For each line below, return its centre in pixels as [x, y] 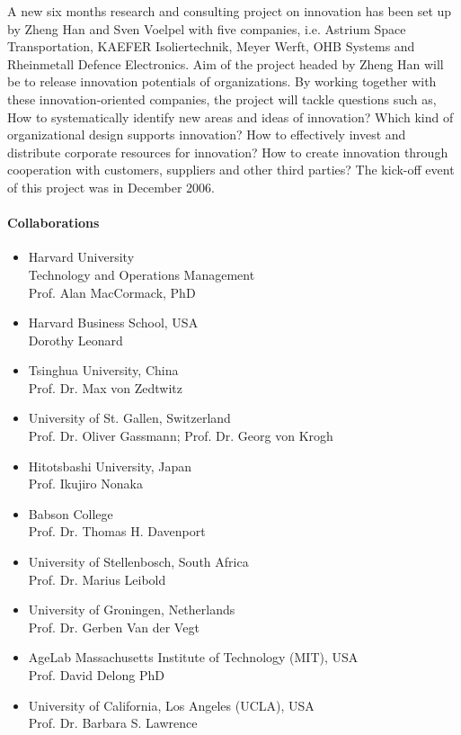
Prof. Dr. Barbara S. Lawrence [113, 723]
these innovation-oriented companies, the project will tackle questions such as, [222, 99]
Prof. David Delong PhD [96, 675]
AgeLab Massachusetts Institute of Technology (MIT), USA [193, 657]
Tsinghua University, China [103, 370]
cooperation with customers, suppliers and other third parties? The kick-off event [231, 170]
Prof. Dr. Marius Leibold [97, 579]
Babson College [71, 513]
